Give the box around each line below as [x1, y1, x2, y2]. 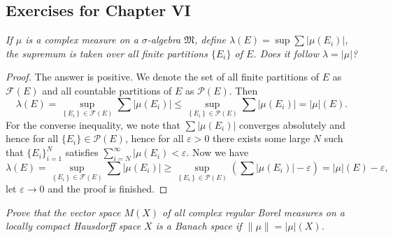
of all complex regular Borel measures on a [162, 204, 345, 219]
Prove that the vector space [6, 204, 121, 219]
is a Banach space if [155, 218, 242, 233]
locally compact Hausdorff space [6, 218, 141, 233]
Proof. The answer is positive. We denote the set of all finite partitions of [6, 69, 319, 84]
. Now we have [186, 145, 249, 160]
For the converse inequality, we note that [6, 117, 181, 132]
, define [194, 32, 227, 47]
